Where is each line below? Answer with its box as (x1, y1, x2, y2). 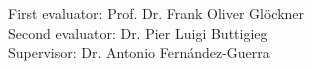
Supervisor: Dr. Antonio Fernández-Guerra (8, 42, 270, 63)
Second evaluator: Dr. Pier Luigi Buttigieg (8, 22, 268, 43)
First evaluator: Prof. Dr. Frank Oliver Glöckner (8, 3, 305, 23)
